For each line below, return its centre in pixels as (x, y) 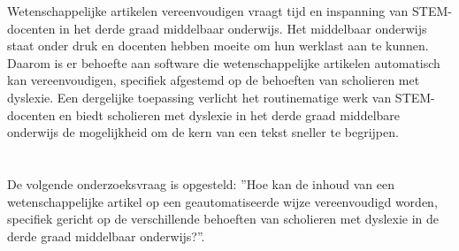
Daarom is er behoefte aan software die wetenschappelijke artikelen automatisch (224, 62)
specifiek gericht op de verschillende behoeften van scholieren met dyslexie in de (223, 219)
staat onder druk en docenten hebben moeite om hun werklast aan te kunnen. (218, 46)
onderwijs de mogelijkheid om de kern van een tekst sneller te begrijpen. (203, 132)
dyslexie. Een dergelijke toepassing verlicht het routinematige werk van (199, 97)
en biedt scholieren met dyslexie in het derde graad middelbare (230, 114)
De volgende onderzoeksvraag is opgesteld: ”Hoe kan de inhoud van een (201, 183)
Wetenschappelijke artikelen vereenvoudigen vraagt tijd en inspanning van (208, 11)
